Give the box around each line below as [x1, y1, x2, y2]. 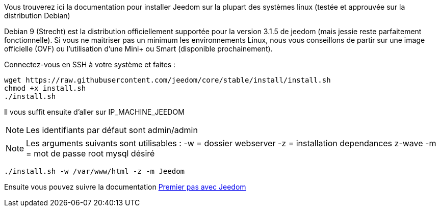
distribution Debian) [4, 11, 70, 20]
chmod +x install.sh [4, 84, 86, 92]
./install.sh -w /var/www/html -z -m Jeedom [4, 167, 185, 175]
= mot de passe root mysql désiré [26, 148, 155, 159]
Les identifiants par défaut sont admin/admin [26, 125, 198, 135]
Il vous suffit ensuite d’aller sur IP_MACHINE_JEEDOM [4, 108, 185, 116]
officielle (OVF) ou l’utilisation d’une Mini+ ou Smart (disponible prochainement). [4, 44, 273, 53]
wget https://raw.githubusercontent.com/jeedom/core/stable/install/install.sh [4, 76, 331, 84]
